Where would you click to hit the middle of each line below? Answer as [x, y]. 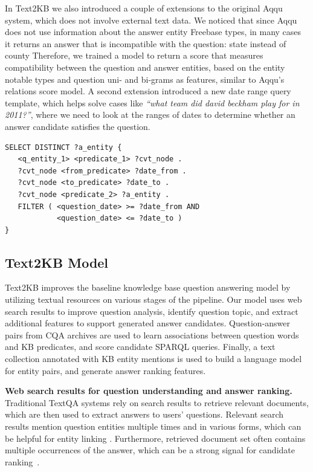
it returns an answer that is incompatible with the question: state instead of [146, 43]
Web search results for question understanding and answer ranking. [149, 391]
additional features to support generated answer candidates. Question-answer [148, 323]
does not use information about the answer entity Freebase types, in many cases [153, 32]
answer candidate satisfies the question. [78, 126]
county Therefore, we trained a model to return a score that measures [134, 55]
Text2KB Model [57, 262]
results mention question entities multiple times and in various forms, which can [153, 426]
